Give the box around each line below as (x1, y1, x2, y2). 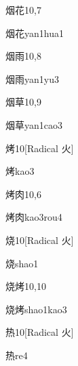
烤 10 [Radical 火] (5, 141, 74, 155)
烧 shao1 (5, 256, 39, 270)
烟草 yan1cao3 (5, 117, 62, 132)
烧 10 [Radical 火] (5, 232, 74, 247)
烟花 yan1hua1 (5, 25, 64, 40)
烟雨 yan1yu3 (5, 71, 59, 86)
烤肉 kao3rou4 (5, 210, 62, 224)
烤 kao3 (5, 164, 35, 178)
